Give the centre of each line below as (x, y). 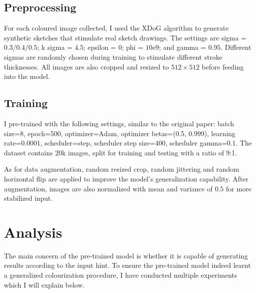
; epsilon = (100, 47)
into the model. (27, 76)
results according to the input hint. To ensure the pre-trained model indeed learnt (128, 265)
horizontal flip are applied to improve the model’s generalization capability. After (126, 178)
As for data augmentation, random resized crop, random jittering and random (122, 169)
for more (239, 188)
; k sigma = (55, 47)
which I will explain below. (44, 284)
